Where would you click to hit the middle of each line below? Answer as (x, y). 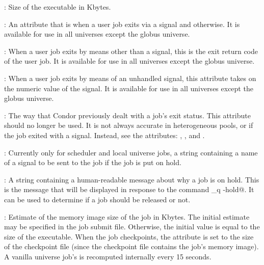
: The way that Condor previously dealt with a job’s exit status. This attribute (127, 115)
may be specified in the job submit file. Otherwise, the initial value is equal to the (132, 227)
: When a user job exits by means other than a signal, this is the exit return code (131, 51)
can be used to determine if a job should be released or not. (97, 199)
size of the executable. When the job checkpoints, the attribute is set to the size (129, 236)
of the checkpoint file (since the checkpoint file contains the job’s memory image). (131, 246)
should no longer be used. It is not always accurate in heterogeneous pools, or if (129, 125)
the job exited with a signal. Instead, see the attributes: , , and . (104, 135)
